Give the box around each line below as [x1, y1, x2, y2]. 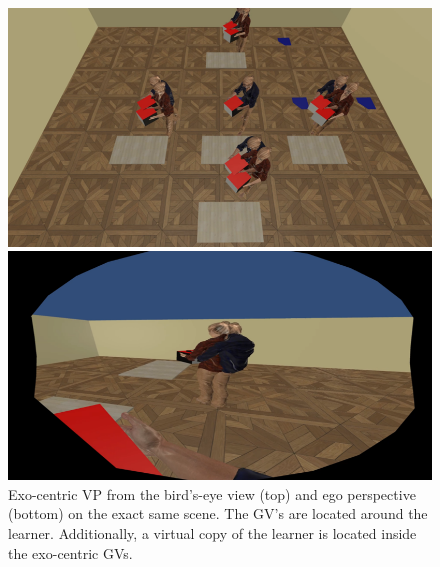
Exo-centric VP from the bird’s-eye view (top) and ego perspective [8, 483, 416, 504]
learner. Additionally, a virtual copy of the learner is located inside [8, 522, 417, 543]
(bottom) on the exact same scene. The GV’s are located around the [8, 503, 428, 524]
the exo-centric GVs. [8, 542, 133, 563]
